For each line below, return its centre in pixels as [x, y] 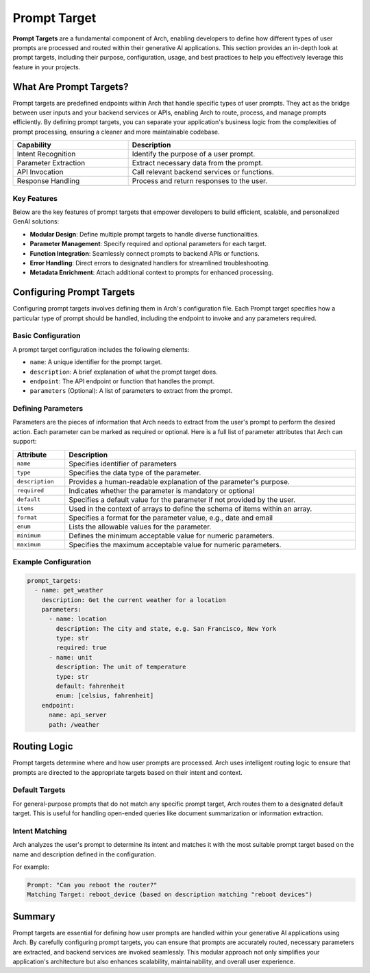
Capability [34, 145]
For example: [31, 867]
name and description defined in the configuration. [84, 854]
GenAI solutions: [36, 221]
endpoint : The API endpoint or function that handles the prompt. [122, 381]
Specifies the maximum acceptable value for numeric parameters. [175, 544]
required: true [82, 648]
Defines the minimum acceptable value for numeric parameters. [172, 536]
